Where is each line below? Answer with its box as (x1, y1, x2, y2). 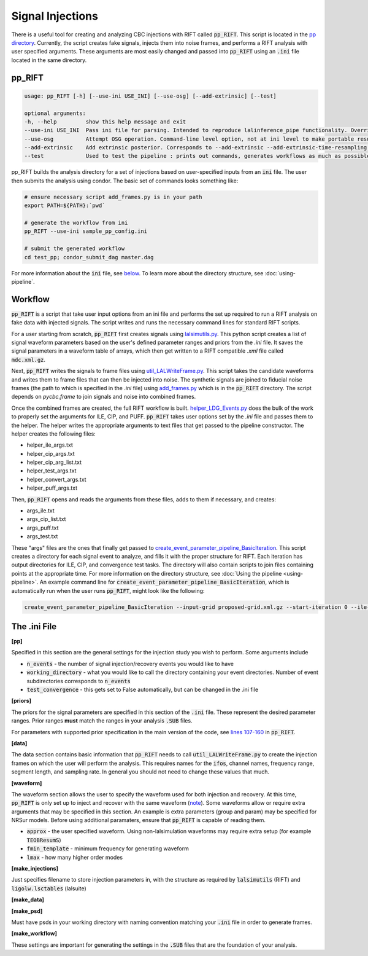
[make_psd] (11, 907, 43, 915)
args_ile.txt (26, 507, 55, 514)
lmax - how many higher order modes (26, 853, 123, 861)
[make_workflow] (11, 930, 58, 937)
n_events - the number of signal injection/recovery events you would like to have (26, 660, 234, 667)
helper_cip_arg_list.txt (26, 458, 82, 466)
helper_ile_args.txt (26, 441, 74, 449)
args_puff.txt (26, 524, 59, 531)
